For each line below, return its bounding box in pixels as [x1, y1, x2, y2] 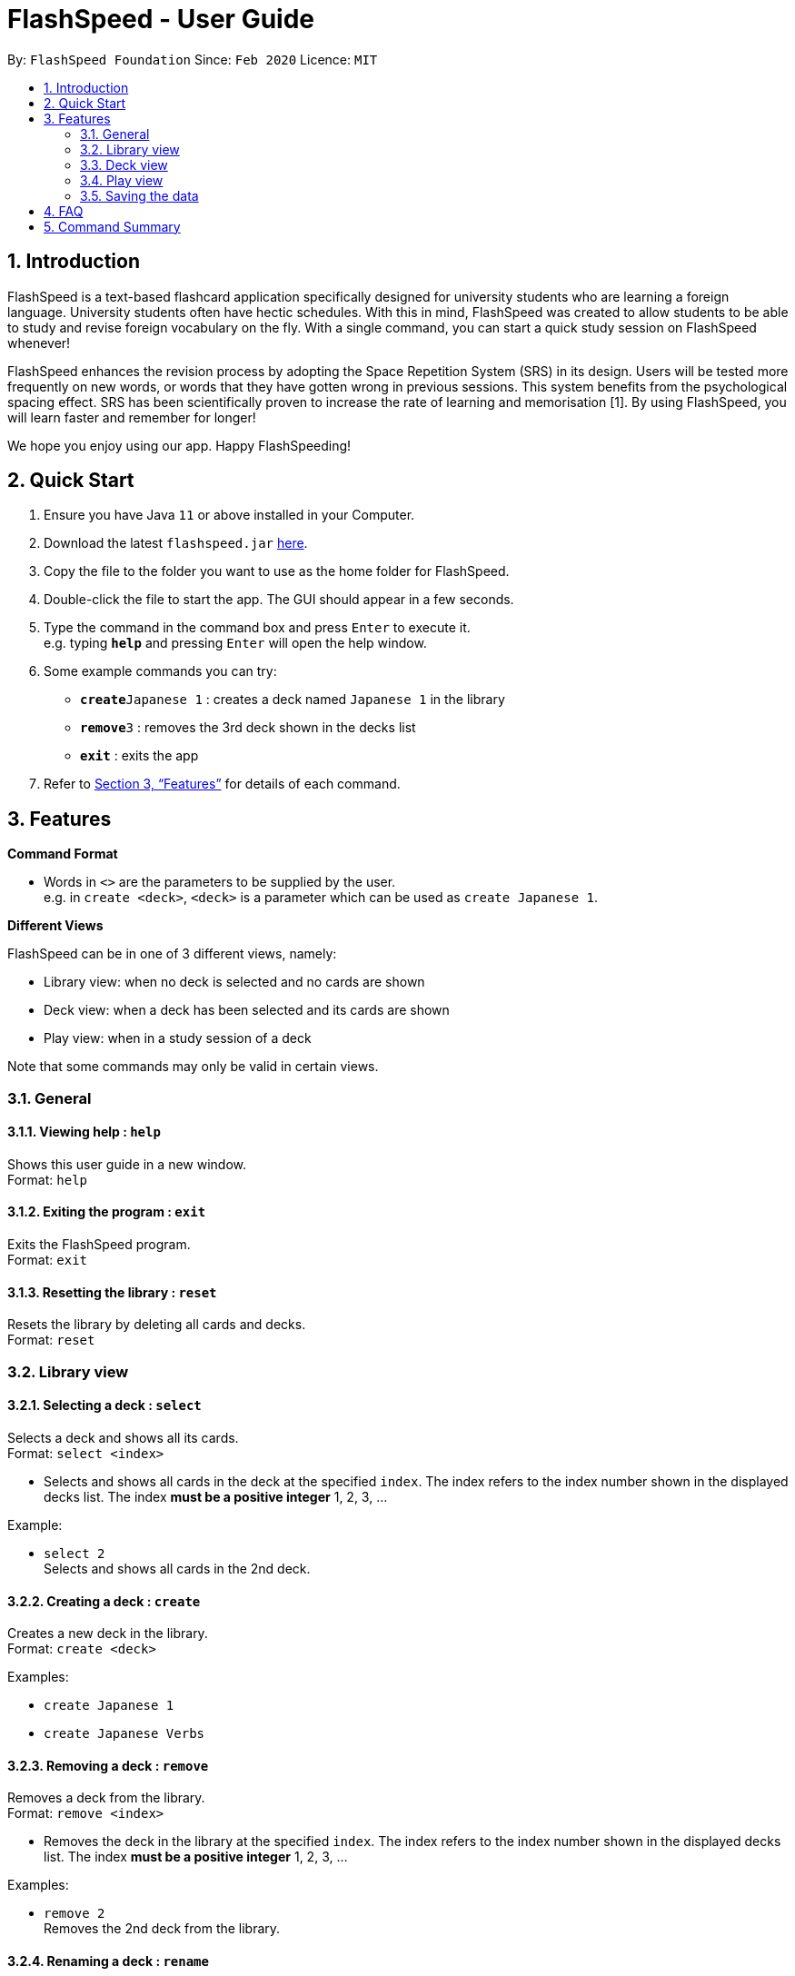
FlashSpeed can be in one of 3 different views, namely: [7, 946, 337, 962]
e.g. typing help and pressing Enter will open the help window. [44, 635, 427, 651]
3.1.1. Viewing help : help [7, 1124, 161, 1140]
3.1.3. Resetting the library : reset [7, 1284, 217, 1300]
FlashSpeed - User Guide [7, 4, 314, 35]
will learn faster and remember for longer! [7, 409, 256, 425]
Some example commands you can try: [44, 663, 277, 680]
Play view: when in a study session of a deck [44, 1030, 312, 1047]
